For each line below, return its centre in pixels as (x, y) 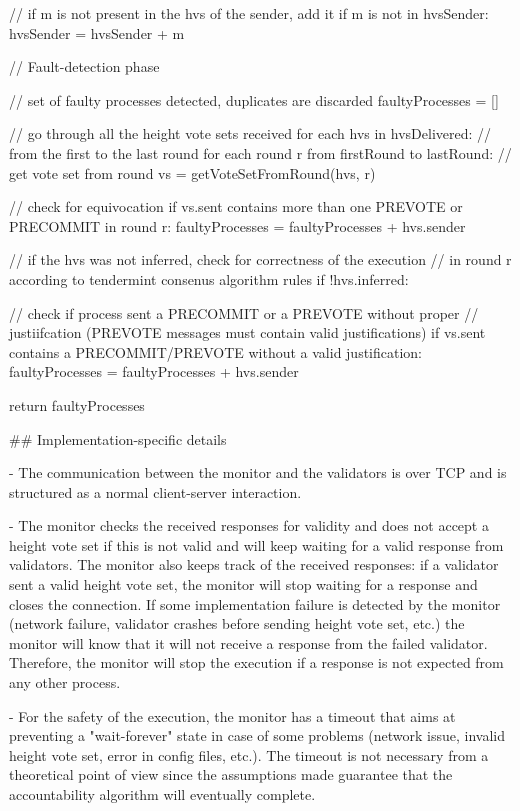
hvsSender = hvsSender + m (97, 32)
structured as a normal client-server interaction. (155, 491)
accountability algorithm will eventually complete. (162, 794)
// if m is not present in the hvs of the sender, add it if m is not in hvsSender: (249, 13)
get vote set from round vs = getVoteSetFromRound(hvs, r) (192, 172)
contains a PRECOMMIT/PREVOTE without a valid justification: (216, 351)
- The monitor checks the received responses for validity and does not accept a (249, 525)
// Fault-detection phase (84, 66)
